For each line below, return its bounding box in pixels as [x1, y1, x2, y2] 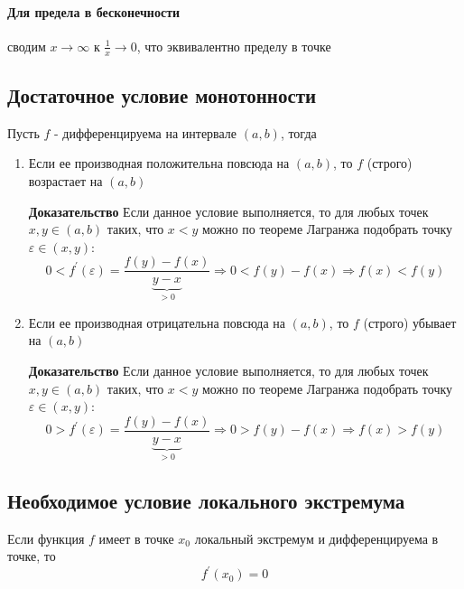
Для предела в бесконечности [7, 2, 181, 21]
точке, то [7, 547, 56, 566]
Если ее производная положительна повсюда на [28, 154, 290, 173]
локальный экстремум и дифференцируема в [194, 528, 439, 547]
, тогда [280, 123, 317, 142]
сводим [7, 36, 46, 55]
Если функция [7, 528, 85, 547]
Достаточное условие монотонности [7, 81, 317, 109]
